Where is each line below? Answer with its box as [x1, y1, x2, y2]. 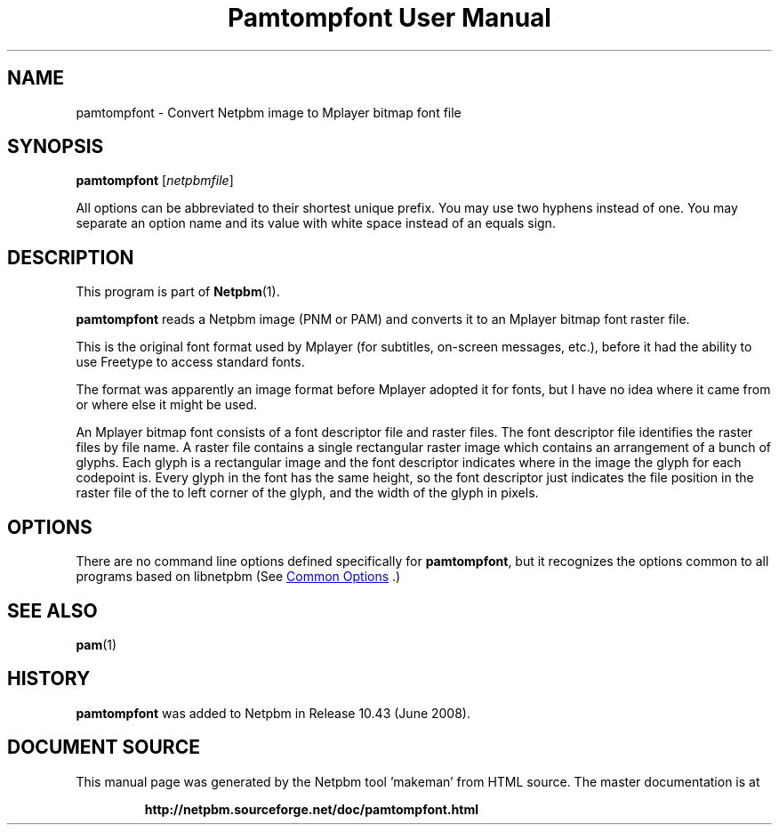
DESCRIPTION [7, 246, 134, 269]
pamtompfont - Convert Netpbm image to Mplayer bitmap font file [76, 104, 462, 120]
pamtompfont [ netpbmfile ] [76, 173, 234, 189]
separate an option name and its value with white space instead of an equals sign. [76, 215, 556, 231]
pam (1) [76, 636, 117, 652]
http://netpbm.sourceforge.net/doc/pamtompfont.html [144, 801, 478, 817]
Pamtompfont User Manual [228, 3, 551, 33]
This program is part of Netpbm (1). [76, 284, 280, 300]
